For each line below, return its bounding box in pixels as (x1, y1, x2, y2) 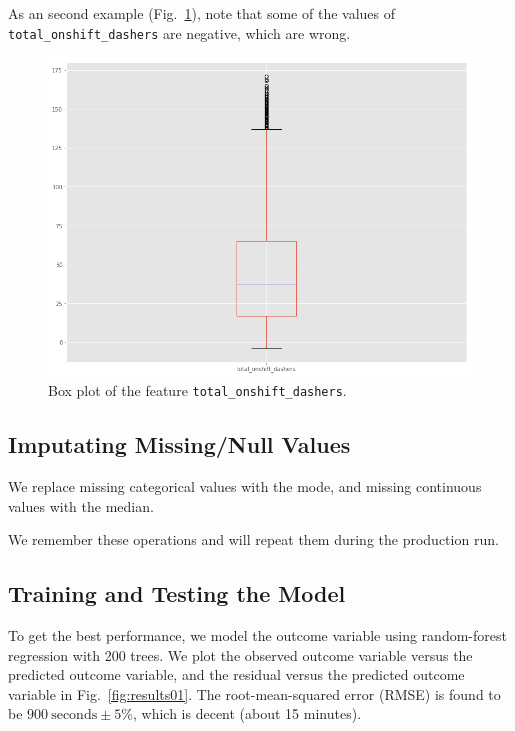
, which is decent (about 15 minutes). (133, 703, 362, 724)
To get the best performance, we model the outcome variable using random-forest (8, 624, 507, 645)
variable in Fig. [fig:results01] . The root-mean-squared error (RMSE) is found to (8, 683, 501, 704)
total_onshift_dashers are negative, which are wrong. (8, 22, 351, 43)
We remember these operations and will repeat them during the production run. (8, 529, 499, 550)
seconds (51, 708, 98, 723)
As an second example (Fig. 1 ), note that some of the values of (8, 3, 396, 23)
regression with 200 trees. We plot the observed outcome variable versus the (8, 644, 473, 665)
